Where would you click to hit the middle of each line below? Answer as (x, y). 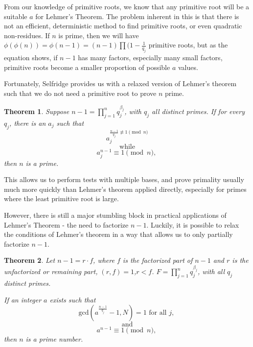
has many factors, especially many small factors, (150, 58)
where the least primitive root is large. (61, 198)
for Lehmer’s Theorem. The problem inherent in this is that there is (137, 16)
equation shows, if (31, 58)
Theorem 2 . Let (30, 260)
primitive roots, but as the (188, 45)
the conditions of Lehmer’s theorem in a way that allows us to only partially (118, 234)
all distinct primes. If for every (198, 111)
